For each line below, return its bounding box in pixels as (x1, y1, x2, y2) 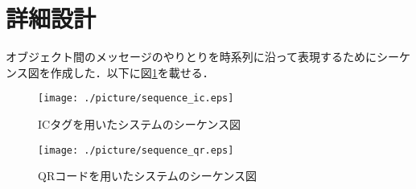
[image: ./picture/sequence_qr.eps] (38, 144, 234, 156)
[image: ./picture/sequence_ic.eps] (38, 92, 234, 105)
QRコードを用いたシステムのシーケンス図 (38, 167, 257, 184)
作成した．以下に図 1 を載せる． (50, 64, 214, 80)
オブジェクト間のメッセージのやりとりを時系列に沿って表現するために (6, 48, 377, 65)
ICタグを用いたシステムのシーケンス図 (38, 115, 241, 132)
